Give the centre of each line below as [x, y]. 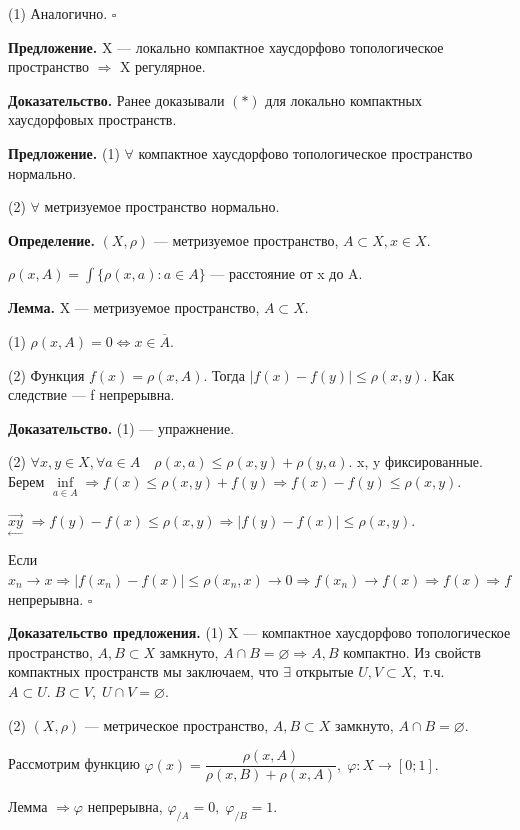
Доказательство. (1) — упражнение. [121, 427]
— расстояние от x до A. [286, 273]
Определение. [51, 239]
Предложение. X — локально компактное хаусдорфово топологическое [226, 46]
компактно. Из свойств [412, 651]
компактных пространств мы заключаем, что [143, 671]
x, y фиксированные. [420, 461]
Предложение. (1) [64, 152]
